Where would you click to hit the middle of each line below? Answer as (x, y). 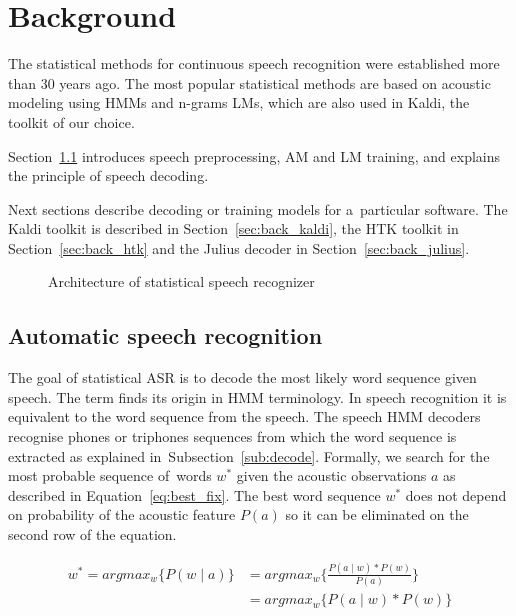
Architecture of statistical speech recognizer (181, 281)
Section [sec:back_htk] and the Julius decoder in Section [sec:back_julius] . (239, 247)
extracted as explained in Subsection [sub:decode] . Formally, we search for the (249, 455)
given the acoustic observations (331, 475)
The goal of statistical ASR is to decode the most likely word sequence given (242, 377)
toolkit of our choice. (71, 121)
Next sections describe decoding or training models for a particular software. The (258, 208)
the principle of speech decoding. (108, 175)
